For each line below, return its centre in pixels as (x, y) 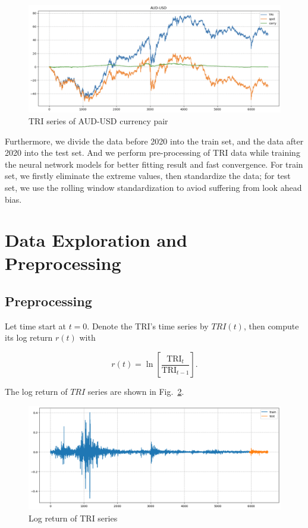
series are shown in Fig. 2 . (136, 392)
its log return (29, 337)
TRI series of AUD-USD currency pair (98, 120)
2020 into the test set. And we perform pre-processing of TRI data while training (153, 153)
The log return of (36, 392)
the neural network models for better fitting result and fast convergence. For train (154, 164)
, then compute (271, 326)
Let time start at (35, 326)
